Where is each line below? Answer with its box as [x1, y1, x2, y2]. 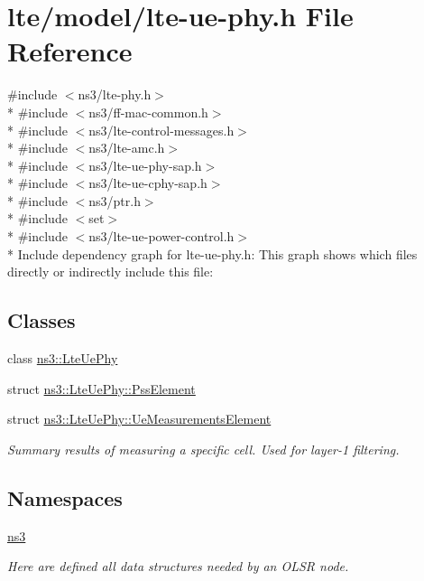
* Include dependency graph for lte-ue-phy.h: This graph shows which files [7, 244, 418, 263]
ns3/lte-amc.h [88, 138, 165, 157]
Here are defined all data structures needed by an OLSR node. [7, 557, 349, 576]
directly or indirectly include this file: [7, 262, 214, 281]
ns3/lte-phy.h [78, 85, 152, 104]
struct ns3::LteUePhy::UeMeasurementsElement [7, 409, 272, 428]
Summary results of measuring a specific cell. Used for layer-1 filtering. [7, 439, 400, 458]
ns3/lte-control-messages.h [88, 120, 235, 139]
